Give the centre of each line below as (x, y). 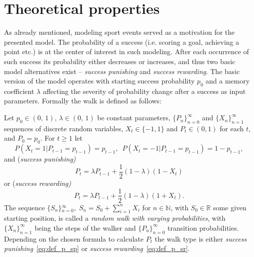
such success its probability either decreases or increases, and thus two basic (120, 61)
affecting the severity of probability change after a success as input (144, 91)
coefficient (19, 91)
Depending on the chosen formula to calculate (74, 238)
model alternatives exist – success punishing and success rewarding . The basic (122, 71)
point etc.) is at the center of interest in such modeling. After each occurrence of (127, 51)
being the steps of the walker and (85, 227)
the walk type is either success (201, 238)
